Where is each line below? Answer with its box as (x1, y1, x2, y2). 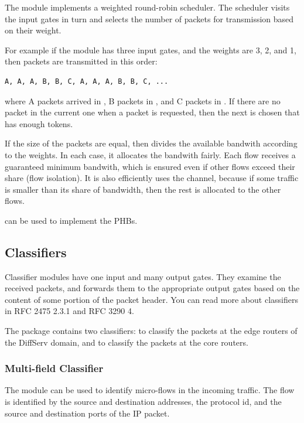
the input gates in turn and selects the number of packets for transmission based (5, 12, 294, 25)
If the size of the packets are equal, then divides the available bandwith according (5, 137, 298, 149)
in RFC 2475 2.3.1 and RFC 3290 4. (5, 305, 134, 317)
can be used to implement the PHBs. (5, 214, 138, 226)
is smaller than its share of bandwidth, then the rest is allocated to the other (5, 183, 281, 195)
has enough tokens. (5, 117, 73, 129)
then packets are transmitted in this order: (5, 55, 158, 67)
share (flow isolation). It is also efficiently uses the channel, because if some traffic (5, 172, 299, 184)
